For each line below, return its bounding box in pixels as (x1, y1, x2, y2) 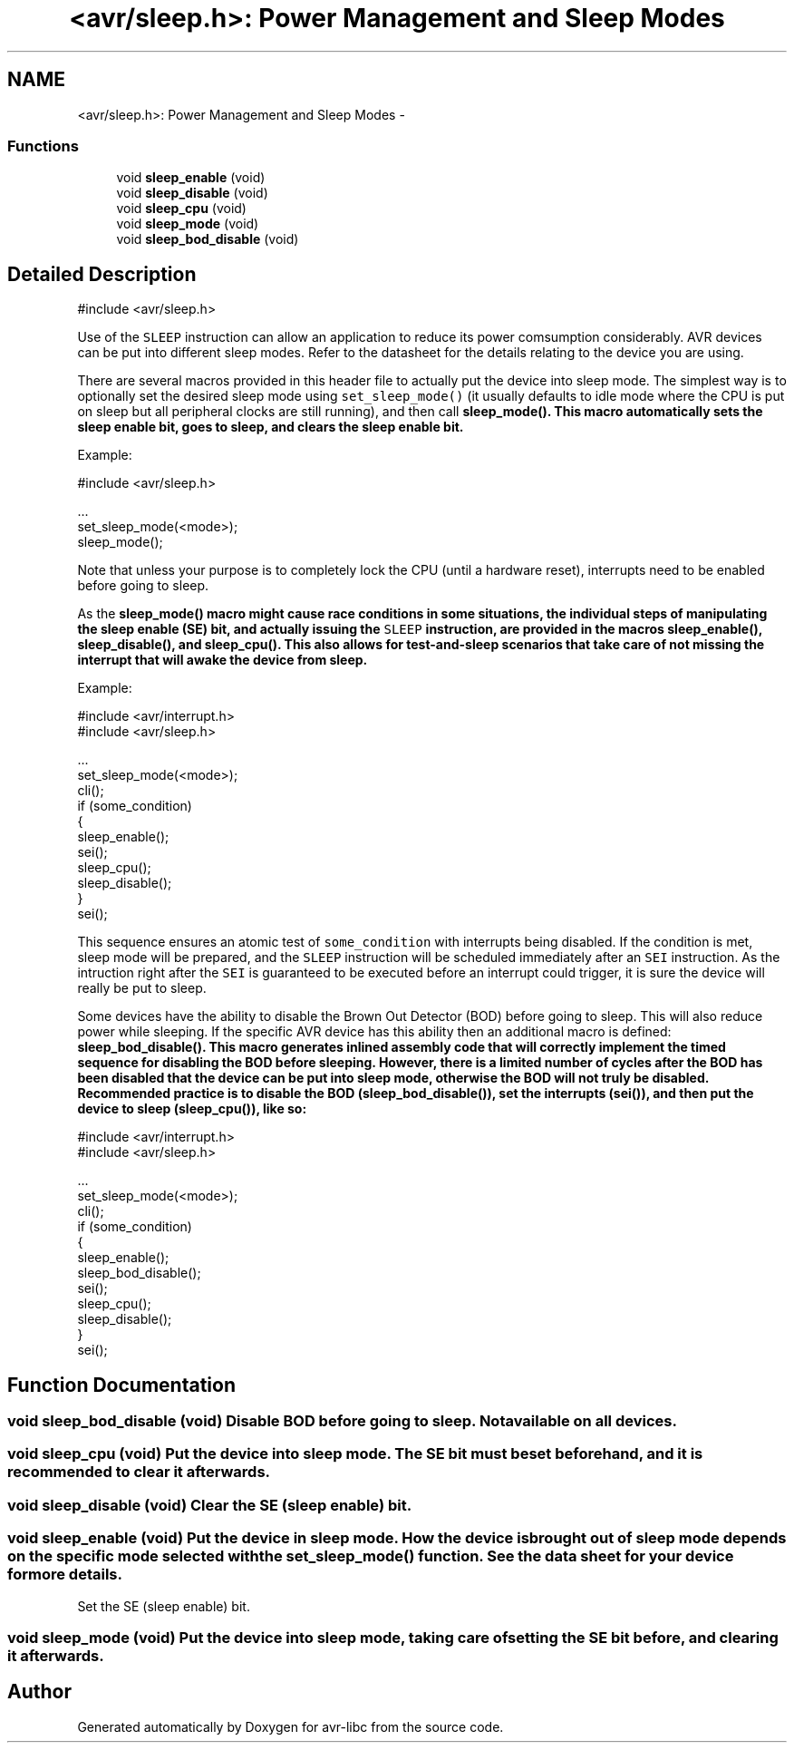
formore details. (7, 1565, 122, 1584)
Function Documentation (7, 1373, 236, 1396)
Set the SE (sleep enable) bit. (77, 1598, 250, 1614)
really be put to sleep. (77, 980, 207, 997)
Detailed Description (7, 262, 197, 286)
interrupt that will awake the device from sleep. (77, 652, 368, 668)
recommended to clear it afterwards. (7, 1463, 271, 1482)
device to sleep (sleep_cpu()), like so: (77, 1101, 307, 1117)
